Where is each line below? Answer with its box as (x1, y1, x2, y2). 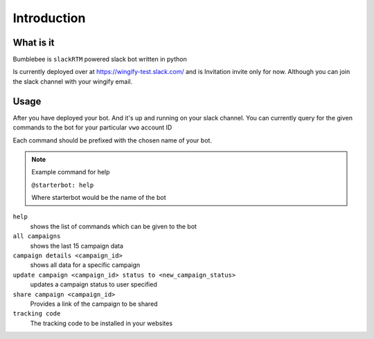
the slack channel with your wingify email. (12, 77, 133, 86)
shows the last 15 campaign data (30, 241, 124, 250)
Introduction (12, 10, 86, 26)
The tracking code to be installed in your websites (30, 319, 173, 327)
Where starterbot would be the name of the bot (31, 194, 166, 202)
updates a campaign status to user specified (30, 280, 157, 288)
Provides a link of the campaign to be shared (30, 300, 159, 308)
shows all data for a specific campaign (30, 261, 141, 269)
